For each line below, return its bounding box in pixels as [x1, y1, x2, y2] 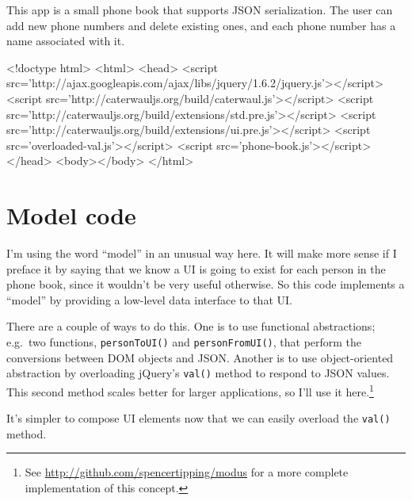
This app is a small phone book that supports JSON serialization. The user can [6, 2, 393, 17]
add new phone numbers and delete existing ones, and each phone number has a [6, 17, 396, 33]
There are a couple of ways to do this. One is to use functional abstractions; [6, 318, 376, 335]
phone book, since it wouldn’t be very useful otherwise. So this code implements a [6, 276, 405, 293]
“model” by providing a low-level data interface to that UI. [6, 291, 292, 308]
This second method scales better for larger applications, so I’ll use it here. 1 [6, 381, 374, 400]
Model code [6, 199, 136, 231]
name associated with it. [6, 33, 125, 49]
